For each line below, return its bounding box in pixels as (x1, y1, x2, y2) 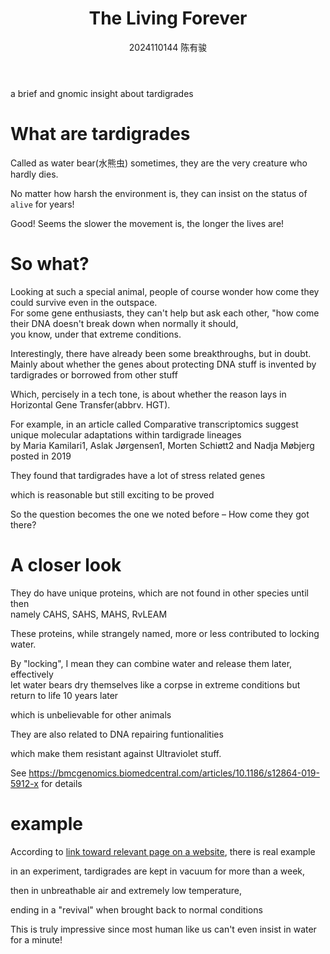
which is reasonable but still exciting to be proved (10, 488, 215, 501)
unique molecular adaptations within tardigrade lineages (10, 428, 242, 441)
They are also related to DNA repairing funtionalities (10, 728, 224, 740)
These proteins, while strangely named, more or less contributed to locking (10, 627, 320, 639)
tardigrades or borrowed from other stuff (10, 368, 178, 381)
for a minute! (10, 933, 63, 946)
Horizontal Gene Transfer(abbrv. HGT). (10, 398, 171, 411)
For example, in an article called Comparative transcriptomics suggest (10, 418, 299, 430)
